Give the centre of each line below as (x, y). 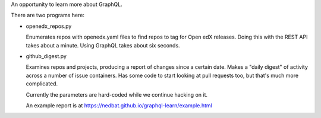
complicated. (42, 84)
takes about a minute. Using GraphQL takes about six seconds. (103, 45)
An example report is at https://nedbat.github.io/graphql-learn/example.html (119, 105)
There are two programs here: (48, 15)
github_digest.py (46, 56)
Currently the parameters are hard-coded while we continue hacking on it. (117, 94)
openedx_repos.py (49, 26)
